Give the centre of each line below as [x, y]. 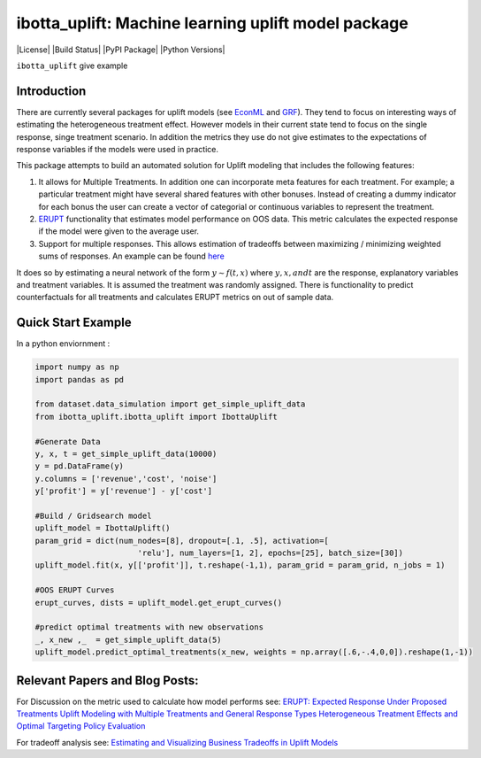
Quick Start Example [74, 323]
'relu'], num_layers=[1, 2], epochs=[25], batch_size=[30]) [271, 553]
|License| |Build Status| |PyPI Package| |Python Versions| [121, 50]
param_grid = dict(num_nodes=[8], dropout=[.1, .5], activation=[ [182, 541]
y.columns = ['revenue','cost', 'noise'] [126, 479]
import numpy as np [77, 367]
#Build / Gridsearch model [93, 515]
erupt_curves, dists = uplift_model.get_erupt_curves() [159, 603]
